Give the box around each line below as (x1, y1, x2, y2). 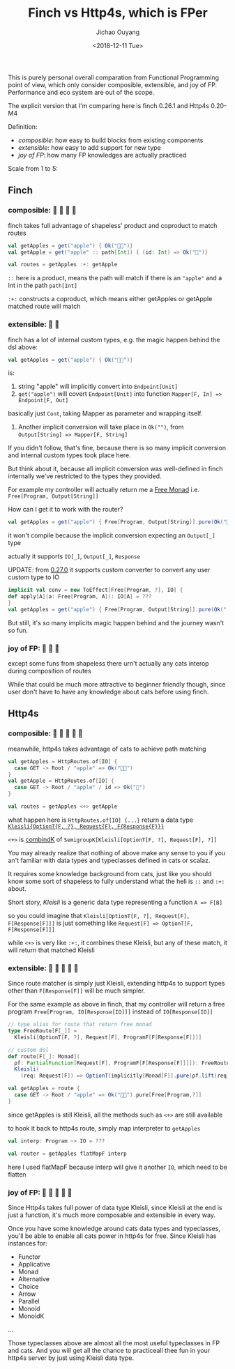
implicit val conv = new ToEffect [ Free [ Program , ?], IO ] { (8, 587, 183, 594)
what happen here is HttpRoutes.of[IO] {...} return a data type (8, 816, 194, 824)
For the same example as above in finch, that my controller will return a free (8, 1000, 225, 1009)
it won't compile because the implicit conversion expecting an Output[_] (8, 531, 215, 540)
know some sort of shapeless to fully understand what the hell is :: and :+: (8, 877, 225, 885)
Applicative (17, 1260, 51, 1268)
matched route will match (8, 302, 81, 311)
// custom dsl (8, 1046, 50, 1053)
